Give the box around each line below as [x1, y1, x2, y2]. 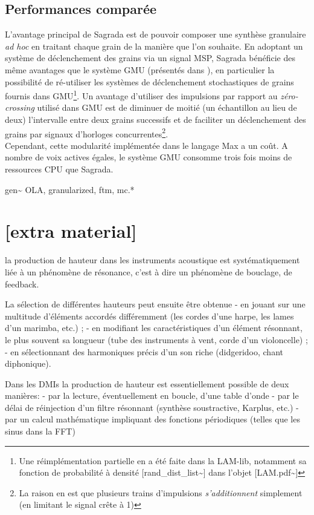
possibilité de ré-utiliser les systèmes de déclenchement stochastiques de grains [5, 75, 294, 88]
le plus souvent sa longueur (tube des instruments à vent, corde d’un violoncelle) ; [5, 333, 308, 346]
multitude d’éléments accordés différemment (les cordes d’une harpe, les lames [5, 309, 294, 322]
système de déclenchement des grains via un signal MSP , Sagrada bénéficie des [5, 51, 295, 64]
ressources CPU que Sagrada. [5, 163, 114, 175]
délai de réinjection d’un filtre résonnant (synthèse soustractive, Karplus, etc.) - [5, 401, 299, 413]
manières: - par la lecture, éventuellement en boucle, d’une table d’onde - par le [5, 389, 299, 402]
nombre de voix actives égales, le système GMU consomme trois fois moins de [5, 151, 292, 163]
